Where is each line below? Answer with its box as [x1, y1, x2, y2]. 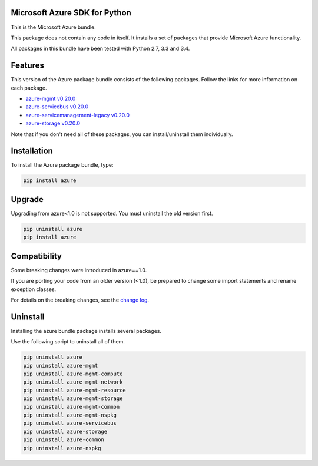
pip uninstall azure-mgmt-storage [23, 395, 123, 402]
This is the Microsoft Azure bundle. [11, 24, 97, 31]
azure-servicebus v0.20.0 [25, 103, 89, 110]
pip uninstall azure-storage [23, 428, 108, 435]
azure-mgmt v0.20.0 [25, 95, 76, 102]
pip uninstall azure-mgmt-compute [23, 371, 123, 377]
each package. [11, 84, 47, 91]
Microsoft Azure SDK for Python [11, 8, 132, 18]
